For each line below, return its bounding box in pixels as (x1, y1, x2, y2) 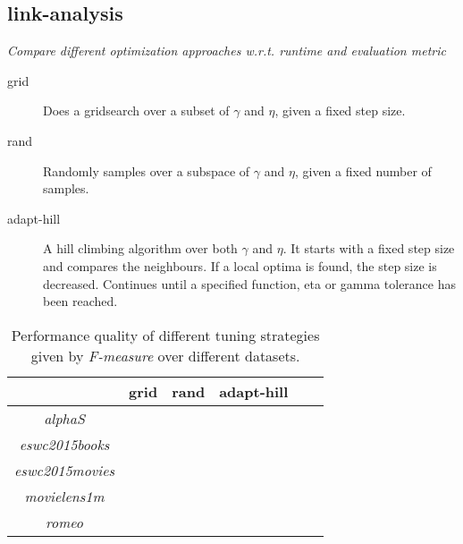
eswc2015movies (14, 459, 115, 480)
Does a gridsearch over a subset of (43, 101, 230, 120)
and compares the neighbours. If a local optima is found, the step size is (43, 256, 437, 275)
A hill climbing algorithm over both (43, 239, 238, 258)
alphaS (44, 407, 85, 429)
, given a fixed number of (294, 161, 432, 180)
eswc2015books (19, 433, 110, 455)
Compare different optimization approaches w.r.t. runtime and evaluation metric (7, 41, 446, 60)
